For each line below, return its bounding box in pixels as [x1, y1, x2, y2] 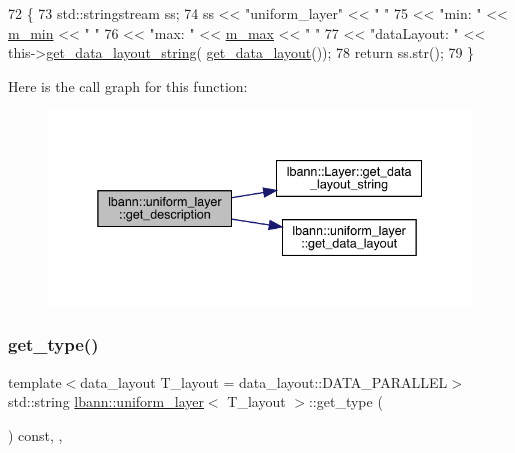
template [8, 371, 62, 392]
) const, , [8, 424, 63, 445]
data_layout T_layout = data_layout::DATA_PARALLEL [80, 371, 448, 392]
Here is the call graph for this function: [8, 75, 248, 96]
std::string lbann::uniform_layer [8, 391, 204, 412]
